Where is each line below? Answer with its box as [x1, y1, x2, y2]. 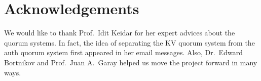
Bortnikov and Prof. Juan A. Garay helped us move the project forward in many [4, 57, 257, 67]
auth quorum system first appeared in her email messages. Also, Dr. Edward [4, 47, 243, 58]
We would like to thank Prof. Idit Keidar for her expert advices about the [4, 27, 235, 38]
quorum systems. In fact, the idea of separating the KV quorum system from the [4, 37, 255, 48]
